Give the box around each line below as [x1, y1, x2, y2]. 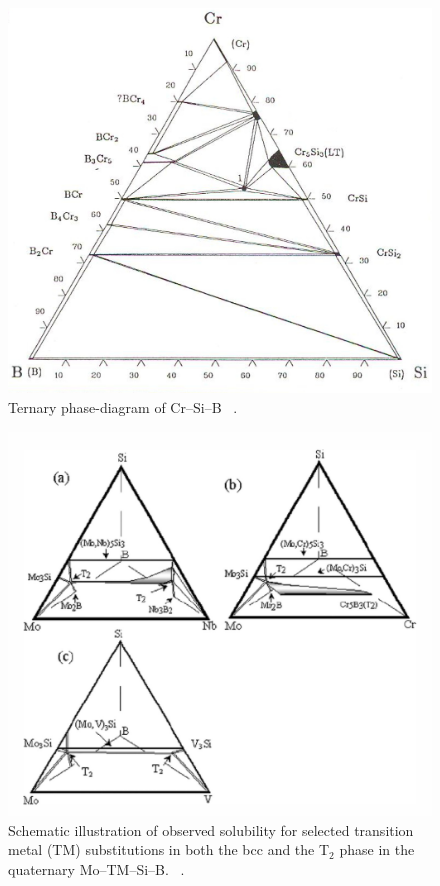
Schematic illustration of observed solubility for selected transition [8, 819, 414, 840]
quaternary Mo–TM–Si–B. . [8, 858, 185, 879]
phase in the [339, 839, 415, 860]
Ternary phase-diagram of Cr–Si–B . [8, 397, 238, 418]
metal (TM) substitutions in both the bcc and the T [8, 839, 330, 860]
